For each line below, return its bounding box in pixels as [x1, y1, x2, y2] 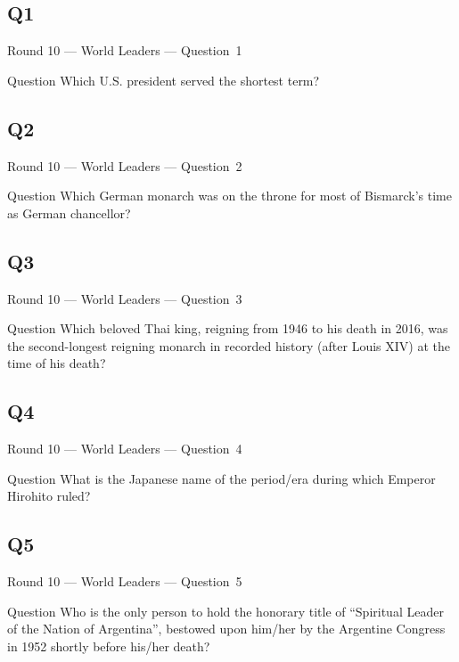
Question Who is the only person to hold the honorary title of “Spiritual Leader [7, 601, 444, 620]
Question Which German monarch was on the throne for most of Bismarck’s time [7, 186, 453, 205]
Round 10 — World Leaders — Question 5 [7, 572, 242, 591]
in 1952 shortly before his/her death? [7, 636, 210, 655]
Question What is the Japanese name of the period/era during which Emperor [7, 469, 436, 487]
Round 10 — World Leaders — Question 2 [7, 156, 242, 175]
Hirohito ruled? [7, 486, 91, 505]
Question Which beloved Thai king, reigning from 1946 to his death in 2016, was [7, 319, 448, 338]
